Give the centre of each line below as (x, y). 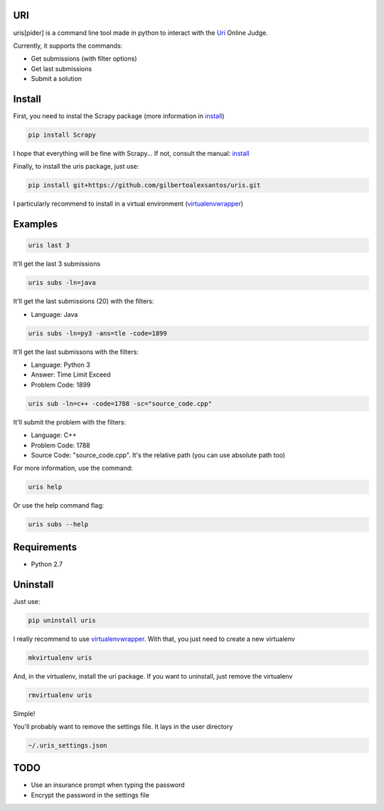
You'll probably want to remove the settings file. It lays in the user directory (123, 726)
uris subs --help (58, 524)
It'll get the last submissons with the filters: (76, 352)
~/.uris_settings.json (68, 745)
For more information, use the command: (73, 468)
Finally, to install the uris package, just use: (76, 167)
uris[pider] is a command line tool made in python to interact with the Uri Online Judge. (140, 33)
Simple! (24, 713)
